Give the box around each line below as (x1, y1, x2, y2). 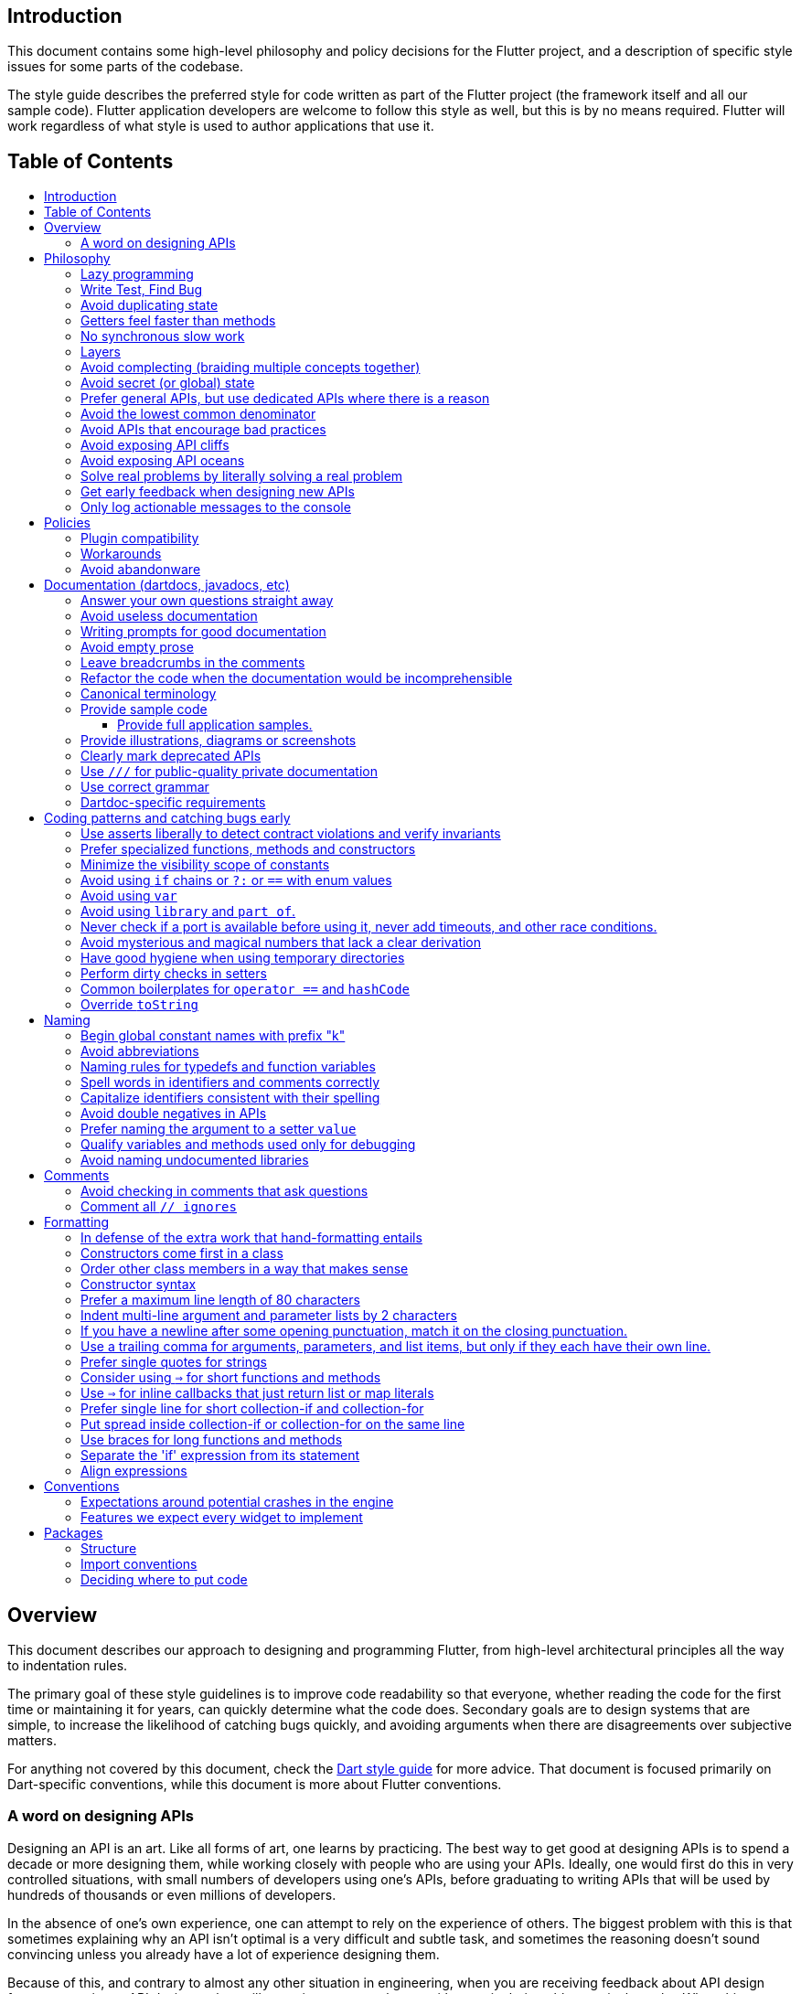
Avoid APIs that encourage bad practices (80, 421, 326, 438)
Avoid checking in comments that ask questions (80, 1183, 368, 1200)
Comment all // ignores (80, 1199, 237, 1215)
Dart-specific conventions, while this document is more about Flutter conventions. (7, 1776, 502, 1793)
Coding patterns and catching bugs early (44, 810, 291, 826)
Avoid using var (80, 888, 177, 904)
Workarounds (80, 546, 162, 562)
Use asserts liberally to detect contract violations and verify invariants (80, 826, 501, 842)
